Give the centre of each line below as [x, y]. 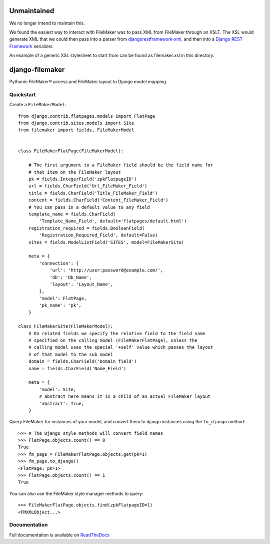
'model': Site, [58, 389]
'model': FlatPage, [63, 298]
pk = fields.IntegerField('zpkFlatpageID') [82, 179]
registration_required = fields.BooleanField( [86, 228]
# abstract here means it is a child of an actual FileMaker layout [125, 396]
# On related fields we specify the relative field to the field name [117, 333]
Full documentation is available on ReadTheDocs [59, 535]
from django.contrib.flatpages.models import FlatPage [87, 116]
